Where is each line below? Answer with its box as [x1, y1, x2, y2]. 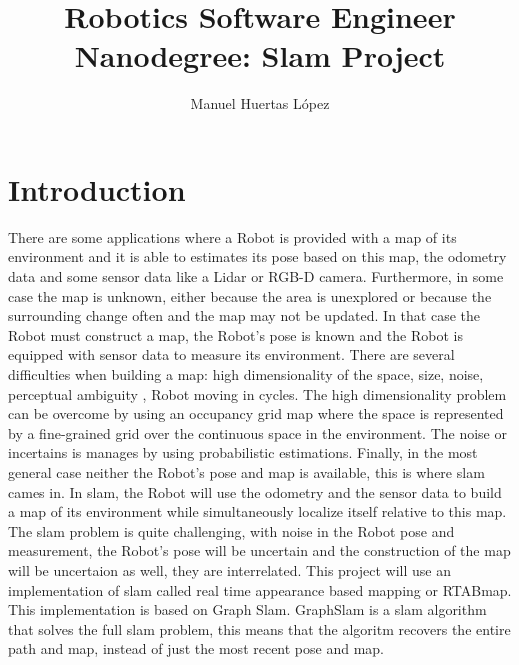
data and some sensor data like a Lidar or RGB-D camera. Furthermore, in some [8, 266, 504, 287]
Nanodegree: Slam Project [74, 35, 446, 76]
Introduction [8, 168, 186, 209]
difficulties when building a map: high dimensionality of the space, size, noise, [8, 364, 484, 384]
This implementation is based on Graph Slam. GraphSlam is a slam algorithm [8, 599, 487, 620]
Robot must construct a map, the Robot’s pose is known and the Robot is [8, 324, 463, 345]
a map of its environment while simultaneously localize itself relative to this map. [8, 501, 507, 522]
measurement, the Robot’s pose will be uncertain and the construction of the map [8, 540, 511, 561]
